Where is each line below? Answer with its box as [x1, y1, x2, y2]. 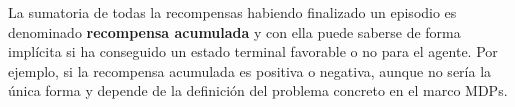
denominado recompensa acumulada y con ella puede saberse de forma [8, 21, 461, 42]
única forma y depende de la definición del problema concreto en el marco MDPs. [8, 80, 508, 101]
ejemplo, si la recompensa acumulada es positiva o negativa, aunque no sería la [8, 60, 492, 81]
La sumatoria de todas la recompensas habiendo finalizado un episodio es [8, 2, 457, 22]
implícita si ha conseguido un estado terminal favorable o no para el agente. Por [8, 41, 498, 62]
